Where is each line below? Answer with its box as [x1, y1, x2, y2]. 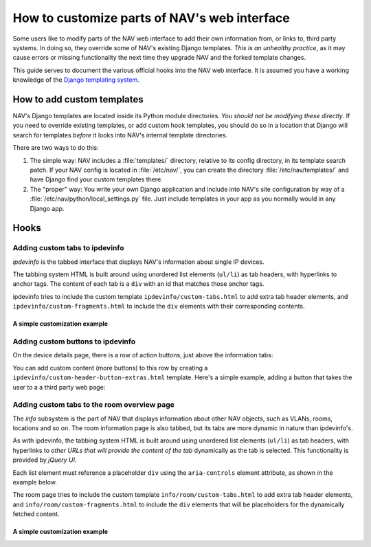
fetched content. [12, 510, 60, 518]
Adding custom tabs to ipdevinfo [12, 243, 124, 253]
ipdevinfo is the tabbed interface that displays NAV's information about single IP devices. [12, 258, 265, 266]
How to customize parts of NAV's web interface [12, 10, 290, 25]
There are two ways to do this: [12, 144, 99, 152]
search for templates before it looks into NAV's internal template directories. [12, 131, 228, 139]
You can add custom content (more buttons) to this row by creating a [12, 364, 208, 372]
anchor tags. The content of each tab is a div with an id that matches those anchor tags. [12, 280, 265, 288]
